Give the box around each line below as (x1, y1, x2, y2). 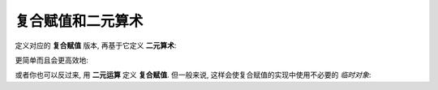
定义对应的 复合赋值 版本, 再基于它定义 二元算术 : (15, 41, 177, 50)
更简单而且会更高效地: (15, 55, 89, 65)
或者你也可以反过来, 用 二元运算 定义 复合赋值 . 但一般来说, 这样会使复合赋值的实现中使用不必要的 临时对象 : (15, 70, 371, 80)
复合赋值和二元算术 (15, 12, 144, 30)
